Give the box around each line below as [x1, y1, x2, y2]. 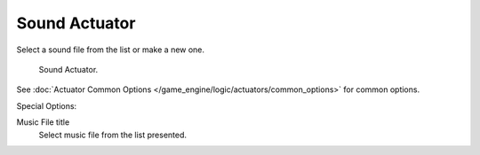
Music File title [16, 117, 70, 128]
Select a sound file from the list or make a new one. [16, 44, 204, 55]
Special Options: [16, 100, 77, 111]
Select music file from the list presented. [38, 129, 187, 140]
